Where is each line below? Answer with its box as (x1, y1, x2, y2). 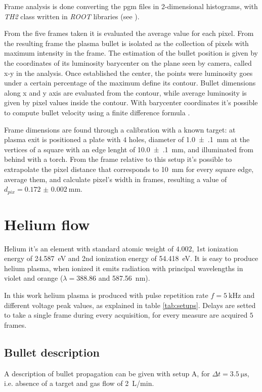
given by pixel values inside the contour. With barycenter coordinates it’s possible (4, 97, 258, 108)
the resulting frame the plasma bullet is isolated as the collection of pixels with (4, 37, 249, 48)
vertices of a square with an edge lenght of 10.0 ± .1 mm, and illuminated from (4, 144, 253, 154)
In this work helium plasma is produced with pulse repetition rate (4, 290, 208, 300)
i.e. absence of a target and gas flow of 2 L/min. (4, 378, 154, 388)
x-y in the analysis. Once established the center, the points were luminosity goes (4, 67, 253, 78)
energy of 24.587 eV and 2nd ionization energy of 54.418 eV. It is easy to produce (4, 253, 258, 264)
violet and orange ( (4, 273, 63, 283)
